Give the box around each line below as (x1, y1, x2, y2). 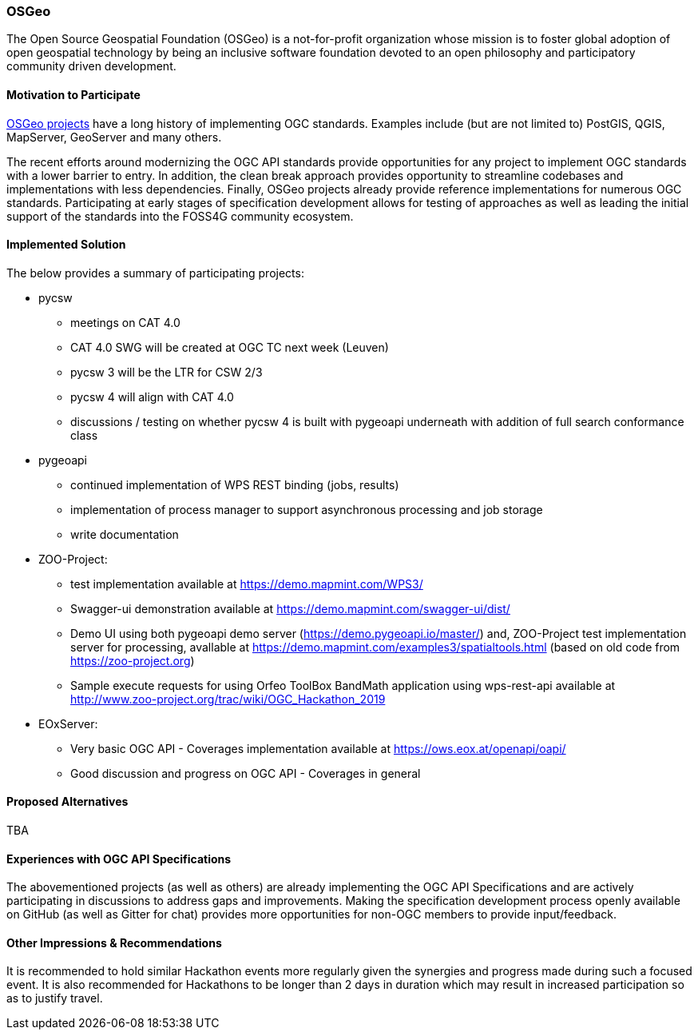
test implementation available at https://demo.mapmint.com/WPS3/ (70, 576, 423, 591)
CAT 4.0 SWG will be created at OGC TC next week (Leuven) (70, 340, 389, 354)
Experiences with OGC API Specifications (6, 851, 232, 866)
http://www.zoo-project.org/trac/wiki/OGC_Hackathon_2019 (70, 691, 386, 706)
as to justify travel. (6, 991, 103, 1006)
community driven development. (6, 59, 176, 74)
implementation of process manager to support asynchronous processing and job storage (70, 502, 543, 516)
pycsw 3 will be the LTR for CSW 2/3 (70, 365, 263, 379)
